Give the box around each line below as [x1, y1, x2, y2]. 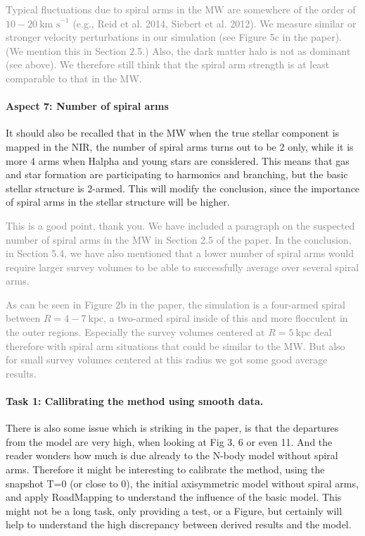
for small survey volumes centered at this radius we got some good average [6, 352, 328, 367]
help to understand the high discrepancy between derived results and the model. [6, 517, 352, 532]
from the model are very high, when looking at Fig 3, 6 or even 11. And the [6, 434, 333, 449]
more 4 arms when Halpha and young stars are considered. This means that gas [6, 153, 350, 168]
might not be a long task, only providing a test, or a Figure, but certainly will [6, 503, 342, 518]
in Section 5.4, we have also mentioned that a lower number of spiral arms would [6, 246, 354, 261]
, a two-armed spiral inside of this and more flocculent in [103, 311, 348, 325]
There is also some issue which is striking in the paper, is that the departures [6, 420, 339, 435]
